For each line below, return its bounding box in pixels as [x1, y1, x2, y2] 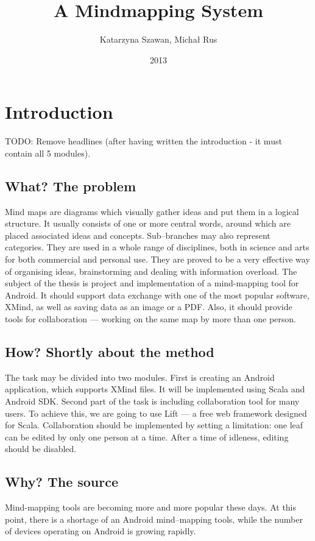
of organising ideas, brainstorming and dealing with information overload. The [5, 264, 297, 277]
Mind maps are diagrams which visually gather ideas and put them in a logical [5, 205, 299, 217]
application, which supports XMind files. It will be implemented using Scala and [5, 383, 305, 395]
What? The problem [5, 176, 136, 195]
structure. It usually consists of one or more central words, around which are [5, 217, 291, 230]
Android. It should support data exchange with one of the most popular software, [5, 288, 310, 301]
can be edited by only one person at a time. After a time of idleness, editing [5, 430, 289, 443]
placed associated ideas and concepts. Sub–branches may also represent [5, 228, 271, 241]
